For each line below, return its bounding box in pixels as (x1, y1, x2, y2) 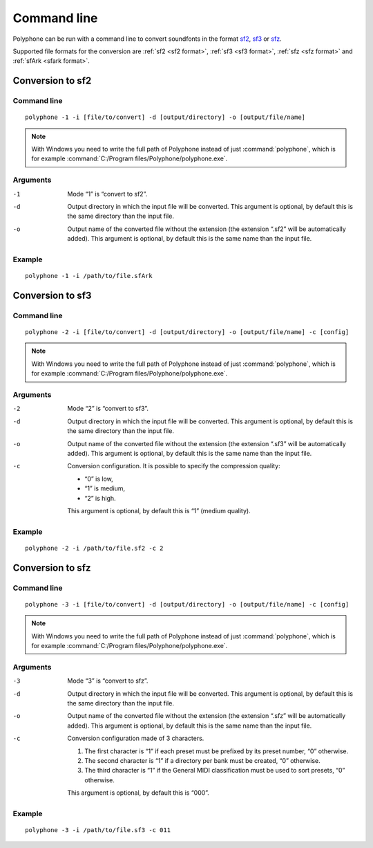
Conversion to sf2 (12, 75, 92, 86)
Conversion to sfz (12, 562, 91, 573)
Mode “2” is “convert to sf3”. (67, 405, 149, 413)
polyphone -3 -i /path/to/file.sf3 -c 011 (25, 827, 171, 834)
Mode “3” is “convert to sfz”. (67, 676, 149, 685)
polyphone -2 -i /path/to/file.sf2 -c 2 (25, 544, 164, 552)
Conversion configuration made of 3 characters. (67, 734, 204, 743)
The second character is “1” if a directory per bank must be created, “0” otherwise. (84, 756, 321, 764)
